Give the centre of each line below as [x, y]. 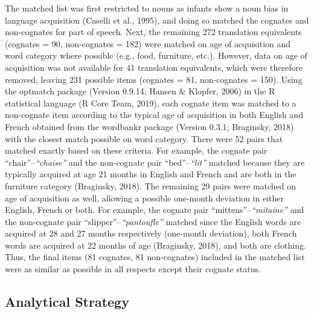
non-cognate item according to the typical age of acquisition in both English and [154, 115]
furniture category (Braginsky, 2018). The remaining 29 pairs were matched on [151, 185]
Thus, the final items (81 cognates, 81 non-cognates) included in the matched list [155, 257]
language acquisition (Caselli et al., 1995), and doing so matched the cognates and [157, 20]
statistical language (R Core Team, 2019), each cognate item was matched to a [151, 103]
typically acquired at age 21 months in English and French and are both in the [151, 174]
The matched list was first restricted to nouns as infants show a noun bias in [147, 8]
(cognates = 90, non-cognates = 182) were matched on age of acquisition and [148, 43]
